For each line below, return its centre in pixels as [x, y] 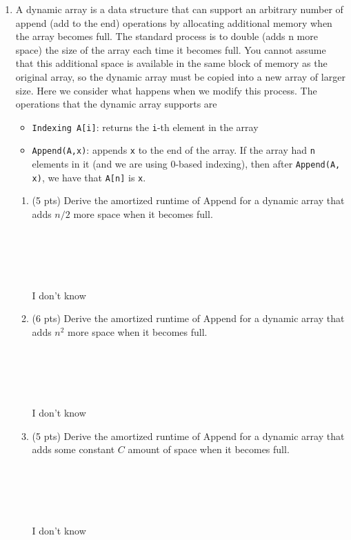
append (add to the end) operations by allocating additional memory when [174, 22]
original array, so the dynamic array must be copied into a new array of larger [180, 76]
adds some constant [73, 449]
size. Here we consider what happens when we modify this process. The [166, 90]
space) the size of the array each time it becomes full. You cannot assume [171, 49]
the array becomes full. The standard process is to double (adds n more [167, 36]
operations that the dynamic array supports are [116, 104]
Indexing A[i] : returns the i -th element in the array [145, 127]
